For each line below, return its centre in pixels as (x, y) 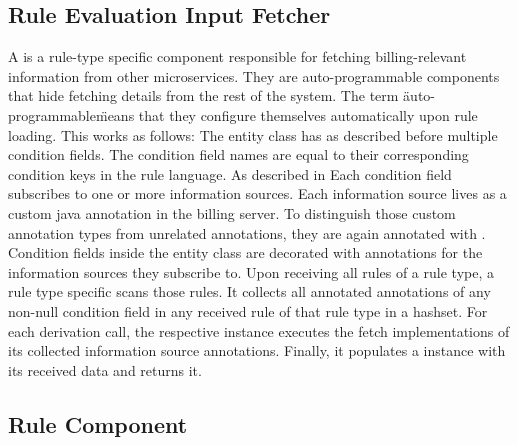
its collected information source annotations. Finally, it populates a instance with (257, 350)
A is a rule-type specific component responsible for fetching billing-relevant (237, 56)
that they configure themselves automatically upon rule (308, 114)
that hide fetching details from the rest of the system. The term (203, 95)
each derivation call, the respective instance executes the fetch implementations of (259, 330)
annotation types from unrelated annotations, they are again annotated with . (247, 232)
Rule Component (98, 423)
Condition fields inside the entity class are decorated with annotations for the (245, 252)
